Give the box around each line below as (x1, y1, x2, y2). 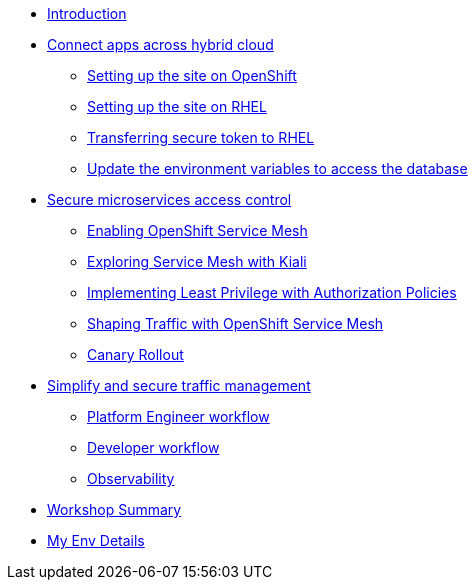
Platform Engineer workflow (87, 408, 270, 425)
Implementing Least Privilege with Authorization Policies (87, 284, 457, 301)
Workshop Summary (47, 501, 182, 518)
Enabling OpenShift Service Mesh (87, 222, 308, 239)
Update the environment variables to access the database (87, 160, 468, 177)
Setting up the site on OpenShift (87, 67, 297, 84)
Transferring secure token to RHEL (87, 129, 315, 146)
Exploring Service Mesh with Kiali (87, 253, 307, 270)
